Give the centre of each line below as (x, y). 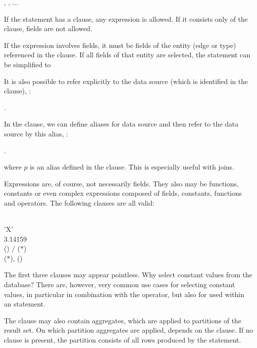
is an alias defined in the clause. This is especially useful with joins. (132, 167)
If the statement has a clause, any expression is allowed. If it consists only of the (126, 19)
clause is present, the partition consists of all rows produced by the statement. (123, 340)
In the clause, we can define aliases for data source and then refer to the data (121, 124)
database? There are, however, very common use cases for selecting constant (120, 284)
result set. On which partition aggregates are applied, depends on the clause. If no (128, 330)
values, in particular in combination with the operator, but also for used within (124, 294)
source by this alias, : (36, 133)
